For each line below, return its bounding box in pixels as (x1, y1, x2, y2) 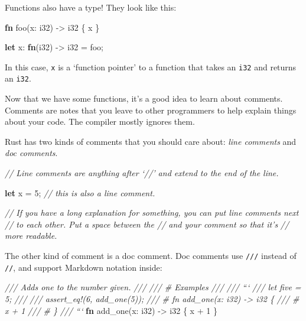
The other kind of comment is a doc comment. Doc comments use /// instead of (5, 249, 297, 262)
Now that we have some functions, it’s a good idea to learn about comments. (5, 92, 283, 105)
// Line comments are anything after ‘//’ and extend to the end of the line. (5, 167, 279, 179)
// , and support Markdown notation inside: (5, 261, 162, 273)
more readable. (5, 229, 57, 242)
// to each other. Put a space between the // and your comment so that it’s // (5, 218, 289, 230)
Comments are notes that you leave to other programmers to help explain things (5, 103, 297, 116)
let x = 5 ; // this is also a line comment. (5, 186, 155, 199)
